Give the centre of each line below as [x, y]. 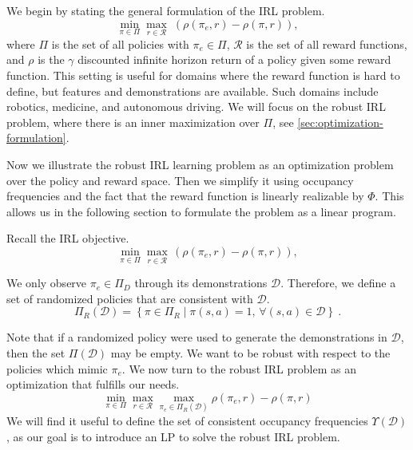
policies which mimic [57, 368]
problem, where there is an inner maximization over [133, 122]
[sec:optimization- [340, 122]
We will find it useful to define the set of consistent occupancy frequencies [187, 420]
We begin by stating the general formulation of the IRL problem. [166, 10]
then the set [36, 352]
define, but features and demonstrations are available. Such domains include [193, 91]
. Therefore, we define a [338, 283]
